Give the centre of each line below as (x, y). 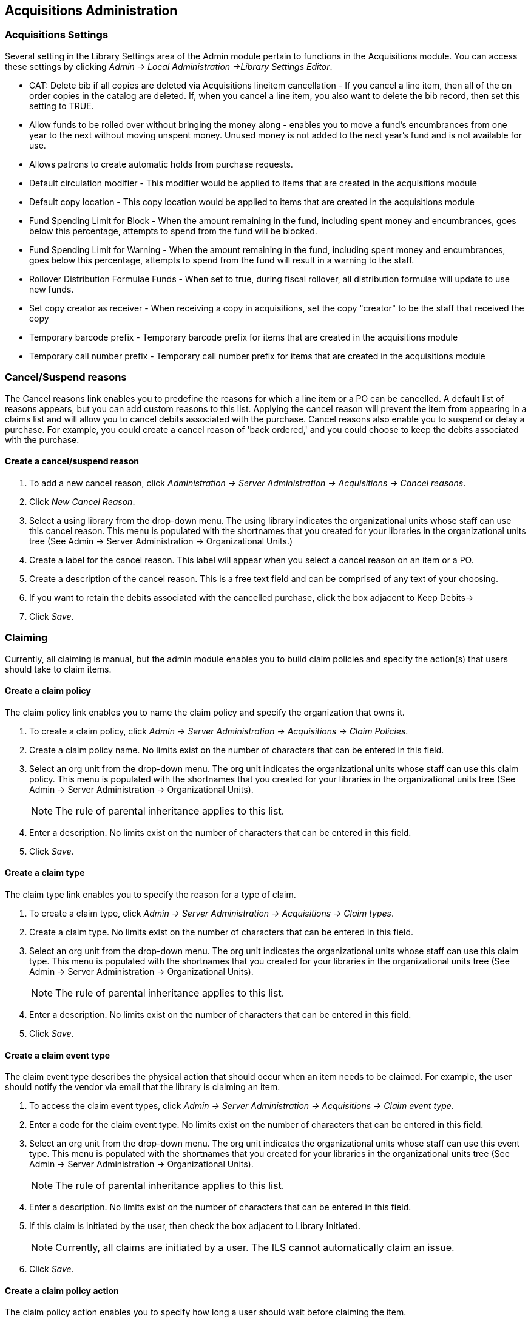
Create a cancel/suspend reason (72, 461)
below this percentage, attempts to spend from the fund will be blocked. (173, 231)
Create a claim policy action (62, 1290)
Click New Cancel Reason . (82, 501)
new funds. (52, 289)
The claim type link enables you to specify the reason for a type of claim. (151, 894)
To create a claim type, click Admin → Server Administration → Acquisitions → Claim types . (211, 913)
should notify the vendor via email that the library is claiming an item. (143, 1087)
